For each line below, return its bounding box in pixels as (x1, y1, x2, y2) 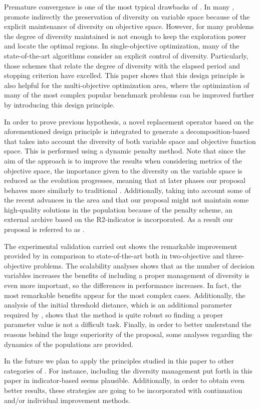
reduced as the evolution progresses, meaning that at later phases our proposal (4, 175, 245, 185)
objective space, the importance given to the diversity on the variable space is (4, 165, 242, 175)
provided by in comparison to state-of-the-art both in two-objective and (4, 250, 224, 261)
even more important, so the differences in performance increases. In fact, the (4, 280, 241, 290)
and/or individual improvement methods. (4, 394, 131, 405)
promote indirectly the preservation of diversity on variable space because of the (4, 11, 250, 21)
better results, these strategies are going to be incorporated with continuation (4, 384, 242, 395)
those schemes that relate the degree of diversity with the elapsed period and (4, 60, 240, 70)
